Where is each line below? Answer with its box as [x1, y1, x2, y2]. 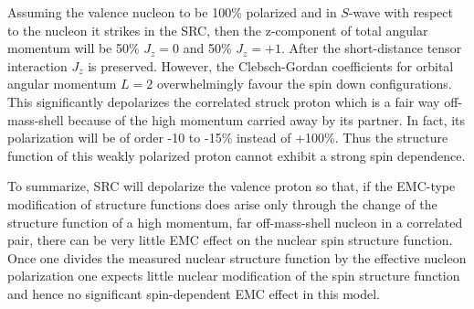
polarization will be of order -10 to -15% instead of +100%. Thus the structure [7, 128, 448, 147]
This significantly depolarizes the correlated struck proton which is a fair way [7, 91, 440, 111]
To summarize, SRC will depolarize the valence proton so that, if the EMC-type [7, 176, 456, 196]
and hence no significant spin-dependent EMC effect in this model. [7, 283, 380, 303]
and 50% [183, 38, 232, 58]
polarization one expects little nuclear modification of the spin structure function [7, 266, 460, 285]
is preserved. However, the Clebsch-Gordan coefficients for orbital [88, 56, 454, 75]
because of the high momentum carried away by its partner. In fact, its [68, 110, 466, 129]
